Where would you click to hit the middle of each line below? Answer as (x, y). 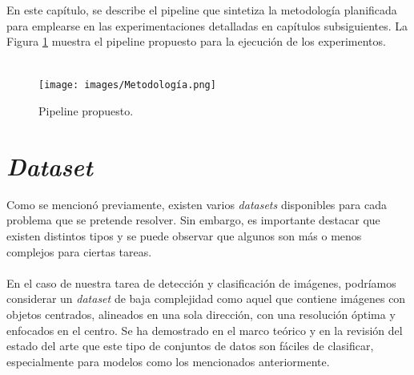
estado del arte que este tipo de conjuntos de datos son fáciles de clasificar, (190, 346)
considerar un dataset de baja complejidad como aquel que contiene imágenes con (206, 298)
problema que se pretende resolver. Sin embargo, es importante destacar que (193, 220)
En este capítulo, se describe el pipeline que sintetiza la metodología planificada (202, 10)
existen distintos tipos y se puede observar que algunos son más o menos (184, 235)
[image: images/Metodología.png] (127, 85)
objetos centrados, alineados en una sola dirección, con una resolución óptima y (201, 314)
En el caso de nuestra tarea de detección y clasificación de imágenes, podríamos (201, 282)
